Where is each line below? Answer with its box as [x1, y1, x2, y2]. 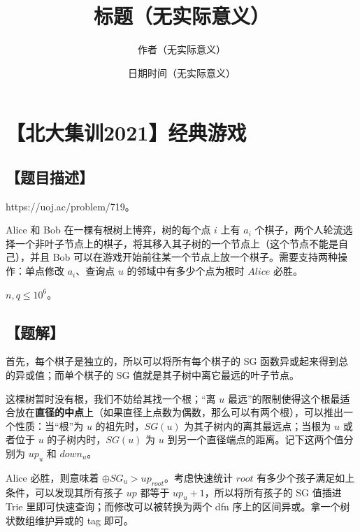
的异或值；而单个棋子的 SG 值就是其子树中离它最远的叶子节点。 [6, 368, 300, 382]
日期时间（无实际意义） [128, 65, 236, 80]
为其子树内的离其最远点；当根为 [184, 418, 331, 433]
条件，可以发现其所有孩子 [6, 484, 123, 499]
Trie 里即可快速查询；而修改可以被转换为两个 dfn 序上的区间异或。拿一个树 [6, 499, 350, 514]
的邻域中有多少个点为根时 [127, 264, 245, 278]
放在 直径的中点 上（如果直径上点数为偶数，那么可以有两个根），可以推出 [15, 405, 343, 419]
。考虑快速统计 [164, 470, 233, 484]
